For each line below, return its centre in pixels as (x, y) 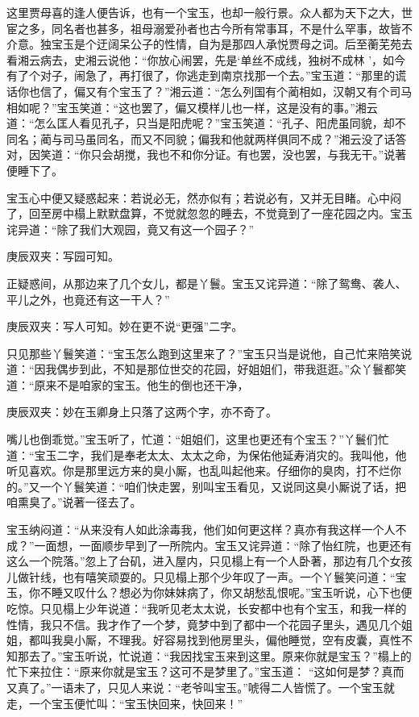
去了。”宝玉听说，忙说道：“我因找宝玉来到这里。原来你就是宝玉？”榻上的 (220, 655)
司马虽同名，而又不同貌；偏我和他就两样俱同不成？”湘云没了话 (229, 138)
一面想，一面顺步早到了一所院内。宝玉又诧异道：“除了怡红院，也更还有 (223, 545)
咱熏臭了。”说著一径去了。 (74, 502)
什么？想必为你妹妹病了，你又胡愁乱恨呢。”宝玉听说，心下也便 (249, 592)
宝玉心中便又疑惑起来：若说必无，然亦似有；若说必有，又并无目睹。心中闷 (204, 197)
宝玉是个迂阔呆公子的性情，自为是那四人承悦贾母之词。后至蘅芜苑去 (232, 44)
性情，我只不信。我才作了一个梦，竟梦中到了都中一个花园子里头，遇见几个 (204, 624)
